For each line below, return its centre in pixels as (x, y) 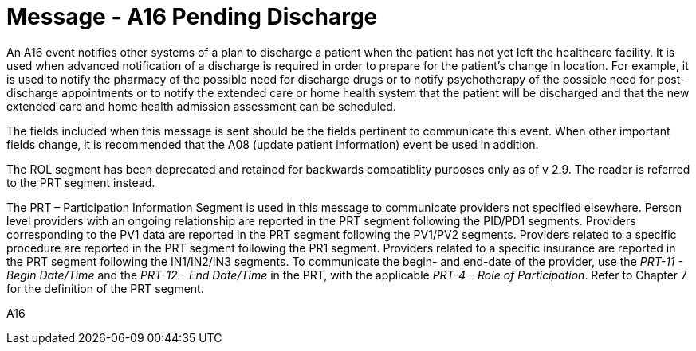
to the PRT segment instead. (81, 182)
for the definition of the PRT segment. (105, 288)
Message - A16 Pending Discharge (192, 17)
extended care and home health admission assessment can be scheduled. (201, 106)
